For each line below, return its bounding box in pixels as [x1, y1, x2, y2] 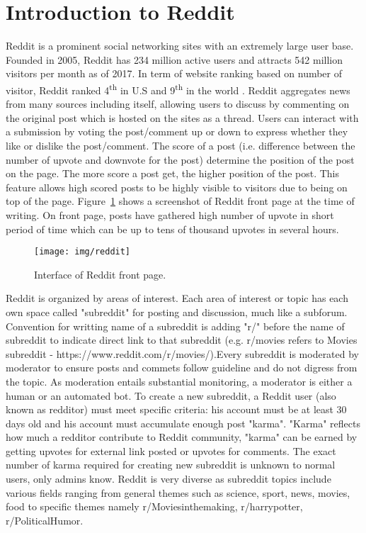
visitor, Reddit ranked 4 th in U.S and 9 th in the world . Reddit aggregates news [6, 80, 350, 97]
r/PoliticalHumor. [6, 512, 84, 527]
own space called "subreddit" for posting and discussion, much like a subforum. [6, 304, 348, 319]
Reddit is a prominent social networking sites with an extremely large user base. [6, 38, 354, 53]
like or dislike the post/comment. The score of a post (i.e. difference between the [6, 138, 355, 152]
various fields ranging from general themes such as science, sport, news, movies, [6, 485, 350, 500]
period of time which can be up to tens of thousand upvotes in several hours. [6, 221, 339, 236]
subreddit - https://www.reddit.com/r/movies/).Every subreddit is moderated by [6, 346, 360, 361]
